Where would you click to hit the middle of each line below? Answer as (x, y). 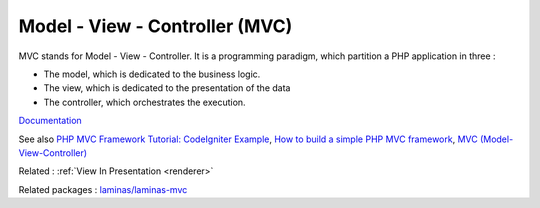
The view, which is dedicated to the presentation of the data (167, 88)
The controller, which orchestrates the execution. (144, 102)
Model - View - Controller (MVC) (155, 26)
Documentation (50, 121)
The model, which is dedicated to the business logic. (152, 74)
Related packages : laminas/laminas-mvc (103, 189)
